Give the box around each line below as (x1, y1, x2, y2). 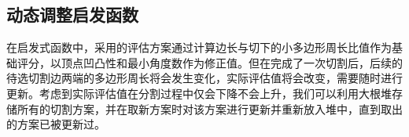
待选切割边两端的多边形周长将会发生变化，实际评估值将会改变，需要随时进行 (6, 70, 403, 86)
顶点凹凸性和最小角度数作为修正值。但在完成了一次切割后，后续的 (61, 54, 403, 70)
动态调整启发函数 (6, 2, 138, 27)
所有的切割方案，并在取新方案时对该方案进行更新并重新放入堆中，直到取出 (17, 100, 403, 117)
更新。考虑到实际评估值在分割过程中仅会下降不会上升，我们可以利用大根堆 (6, 85, 392, 101)
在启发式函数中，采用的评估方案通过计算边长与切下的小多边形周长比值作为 (6, 39, 392, 56)
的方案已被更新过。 (6, 116, 105, 132)
